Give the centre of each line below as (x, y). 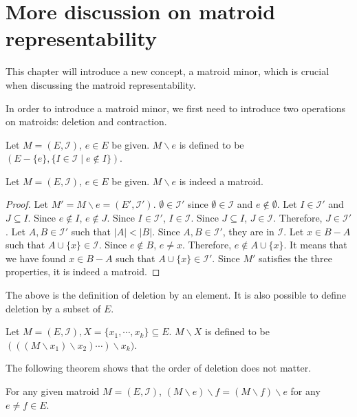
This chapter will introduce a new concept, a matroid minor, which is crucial (167, 71)
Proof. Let (27, 204)
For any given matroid (53, 391)
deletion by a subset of (53, 308)
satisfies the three (295, 258)
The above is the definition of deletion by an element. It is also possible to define (176, 295)
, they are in (248, 231)
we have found (36, 258)
